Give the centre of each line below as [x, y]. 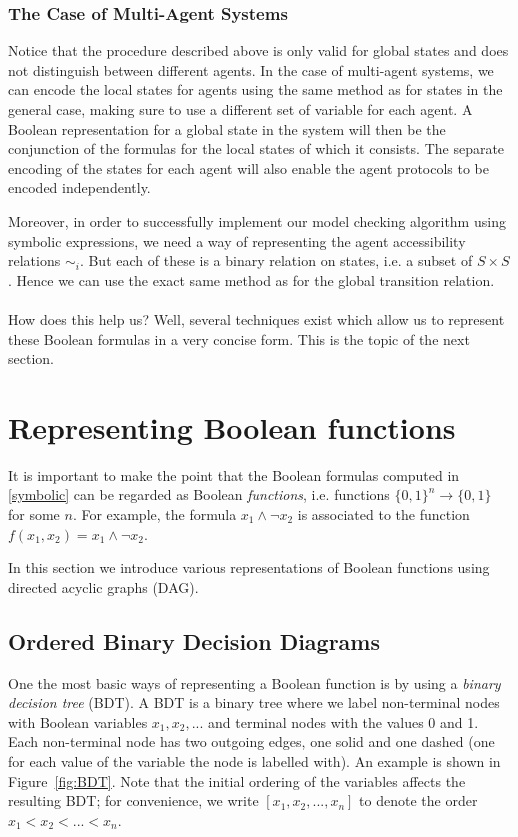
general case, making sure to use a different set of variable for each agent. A [240, 109]
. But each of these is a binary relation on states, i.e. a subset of [276, 260]
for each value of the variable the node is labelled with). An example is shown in [254, 760]
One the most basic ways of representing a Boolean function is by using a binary [254, 682]
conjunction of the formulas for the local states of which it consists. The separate [256, 148]
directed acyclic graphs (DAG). [103, 586]
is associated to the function [383, 514]
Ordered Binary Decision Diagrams [194, 640]
